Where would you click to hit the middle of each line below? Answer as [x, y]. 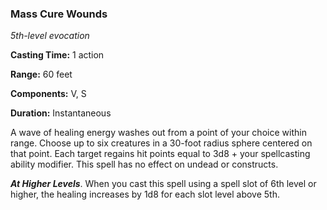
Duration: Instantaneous [61, 113]
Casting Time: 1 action [57, 55]
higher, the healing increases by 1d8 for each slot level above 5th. [145, 194]
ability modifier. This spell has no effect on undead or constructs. [144, 164]
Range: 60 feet [41, 74]
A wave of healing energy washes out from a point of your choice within [158, 133]
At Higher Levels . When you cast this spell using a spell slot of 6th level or [163, 184]
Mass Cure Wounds [59, 14]
